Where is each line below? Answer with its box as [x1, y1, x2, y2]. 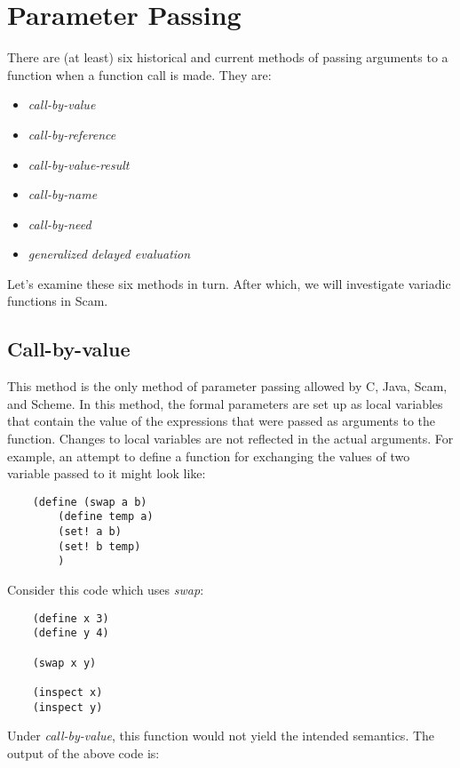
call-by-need [28, 214, 91, 233]
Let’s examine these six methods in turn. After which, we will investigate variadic [7, 274, 451, 292]
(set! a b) [58, 525, 122, 539]
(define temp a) [58, 510, 154, 524]
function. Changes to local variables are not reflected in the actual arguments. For [7, 429, 454, 448]
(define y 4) [32, 627, 109, 640]
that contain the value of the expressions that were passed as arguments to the [7, 412, 436, 430]
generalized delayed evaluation [28, 244, 191, 263]
